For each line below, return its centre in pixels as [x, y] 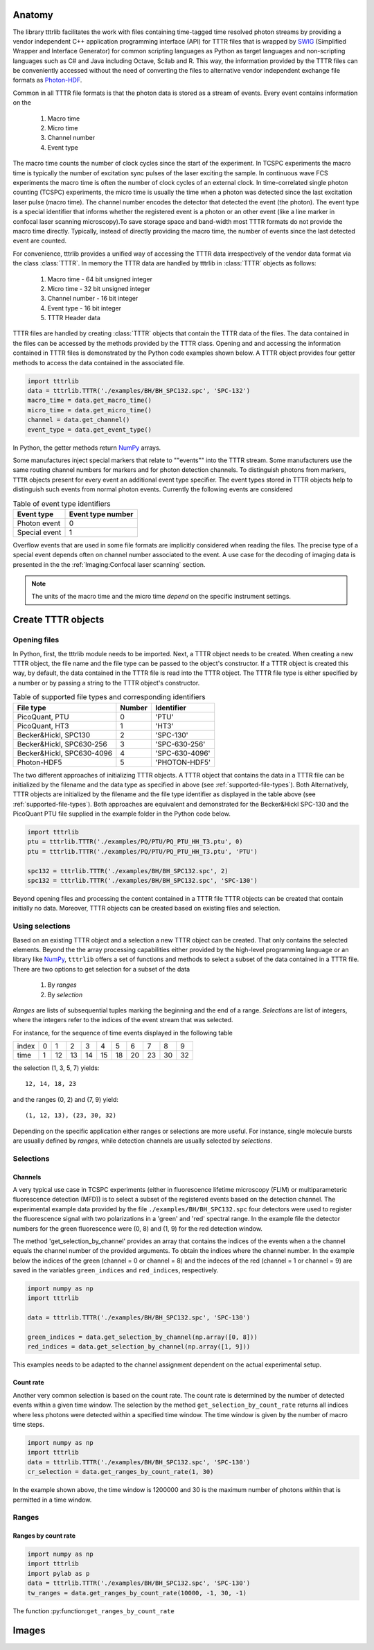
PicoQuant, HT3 [43, 726]
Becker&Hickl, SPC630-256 [62, 744]
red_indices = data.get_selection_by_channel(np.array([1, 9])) [139, 1347]
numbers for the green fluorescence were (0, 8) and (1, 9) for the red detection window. [138, 1228]
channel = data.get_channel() [79, 420]
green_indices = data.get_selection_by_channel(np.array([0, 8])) [142, 1337]
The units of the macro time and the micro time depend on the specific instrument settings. [161, 597]
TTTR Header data [74, 318]
